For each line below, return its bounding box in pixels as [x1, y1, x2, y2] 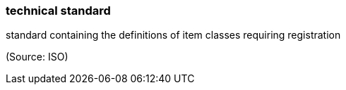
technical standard [6, 4, 111, 18]
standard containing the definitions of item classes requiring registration [6, 29, 341, 41]
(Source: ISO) [6, 51, 68, 63]
